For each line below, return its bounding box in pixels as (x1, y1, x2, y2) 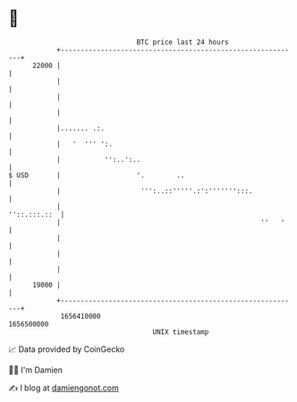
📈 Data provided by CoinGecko (8, 344, 125, 355)
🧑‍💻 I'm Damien (8, 364, 64, 375)
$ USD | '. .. (8, 170, 185, 180)
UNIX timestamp (152, 327, 209, 337)
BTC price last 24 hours (136, 38, 229, 47)
